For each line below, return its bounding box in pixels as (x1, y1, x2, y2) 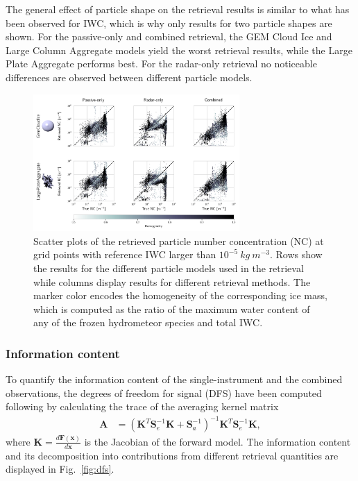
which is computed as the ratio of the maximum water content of (33, 301, 310, 316)
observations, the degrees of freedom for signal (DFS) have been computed (6, 385, 322, 400)
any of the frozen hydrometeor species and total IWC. (33, 315, 263, 330)
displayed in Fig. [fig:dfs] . (6, 462, 114, 476)
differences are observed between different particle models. (6, 69, 253, 84)
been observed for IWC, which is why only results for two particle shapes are (6, 15, 332, 30)
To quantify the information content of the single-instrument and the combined (6, 372, 343, 387)
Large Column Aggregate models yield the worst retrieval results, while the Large (6, 42, 352, 57)
